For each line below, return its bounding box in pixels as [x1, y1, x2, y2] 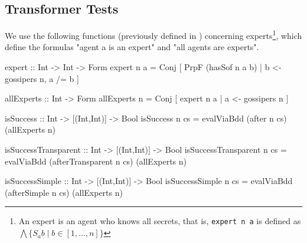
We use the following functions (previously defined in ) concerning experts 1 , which [5, 28, 302, 41]
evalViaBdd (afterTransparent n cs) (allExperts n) [5, 155, 187, 167]
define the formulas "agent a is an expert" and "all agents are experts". [5, 41, 259, 53]
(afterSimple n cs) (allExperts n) [5, 186, 123, 198]
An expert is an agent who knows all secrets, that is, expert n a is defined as [18, 215, 301, 227]
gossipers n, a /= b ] [5, 72, 79, 84]
